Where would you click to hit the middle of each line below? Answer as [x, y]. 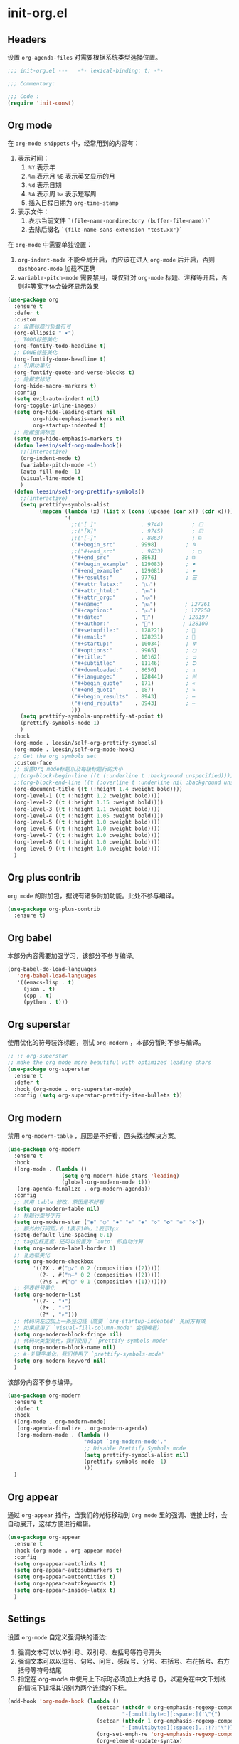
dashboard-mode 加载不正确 [57, 269]
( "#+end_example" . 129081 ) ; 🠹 [133, 571]
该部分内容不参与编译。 [42, 1382]
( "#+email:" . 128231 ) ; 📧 [133, 637]
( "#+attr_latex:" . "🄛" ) [113, 584]
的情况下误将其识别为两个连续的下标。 [74, 1688]
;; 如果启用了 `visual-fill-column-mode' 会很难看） [88, 1328]
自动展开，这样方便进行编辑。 [51, 1524]
